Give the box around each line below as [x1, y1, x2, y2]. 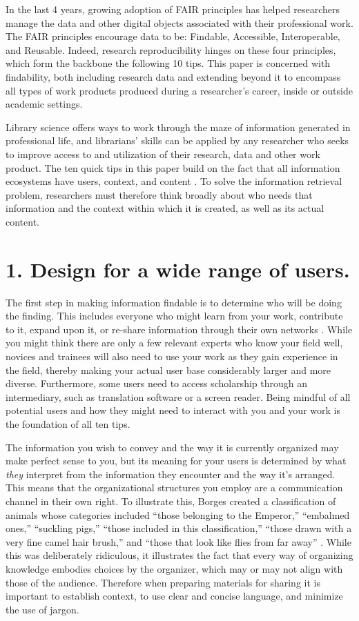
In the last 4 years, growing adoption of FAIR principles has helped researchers [6, 2, 340, 16]
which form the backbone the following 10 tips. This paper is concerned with [6, 56, 331, 70]
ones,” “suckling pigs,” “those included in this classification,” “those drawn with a [6, 521, 352, 535]
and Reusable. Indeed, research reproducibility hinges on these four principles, [6, 42, 336, 57]
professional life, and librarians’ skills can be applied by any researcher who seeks [6, 133, 349, 148]
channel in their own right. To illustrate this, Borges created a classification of [6, 493, 336, 508]
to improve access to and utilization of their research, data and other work [6, 146, 320, 161]
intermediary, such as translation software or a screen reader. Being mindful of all [6, 389, 351, 404]
